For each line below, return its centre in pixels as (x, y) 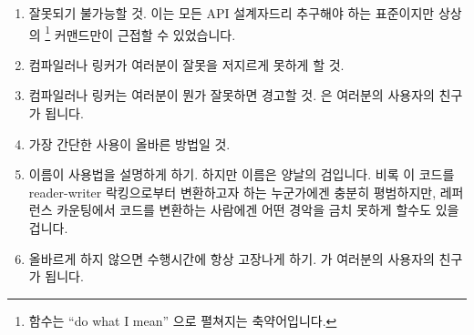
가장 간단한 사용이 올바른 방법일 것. (129, 143)
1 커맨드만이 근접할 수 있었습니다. (140, 33)
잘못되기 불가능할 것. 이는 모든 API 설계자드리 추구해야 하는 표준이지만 (232, 13)
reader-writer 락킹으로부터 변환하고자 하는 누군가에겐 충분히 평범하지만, (232, 192)
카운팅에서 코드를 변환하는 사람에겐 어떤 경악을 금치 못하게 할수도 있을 (258, 210)
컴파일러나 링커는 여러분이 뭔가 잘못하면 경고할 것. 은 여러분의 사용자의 (232, 95)
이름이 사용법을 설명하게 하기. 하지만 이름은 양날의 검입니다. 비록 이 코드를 (242, 174)
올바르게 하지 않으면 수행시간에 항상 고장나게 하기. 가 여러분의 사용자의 (232, 258)
